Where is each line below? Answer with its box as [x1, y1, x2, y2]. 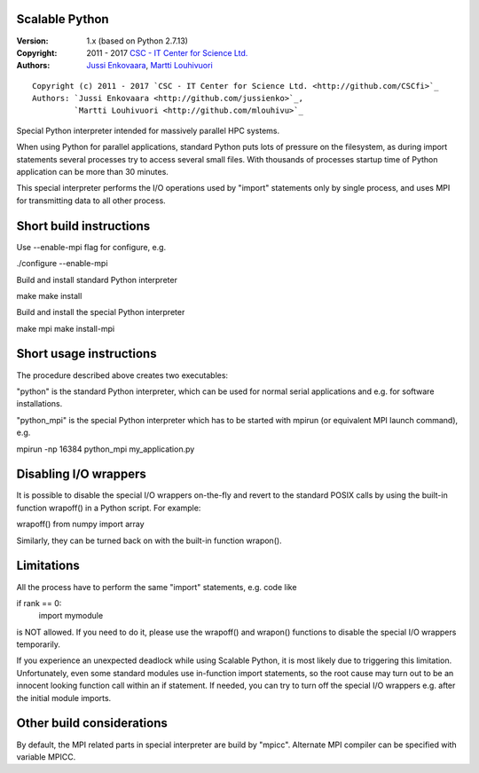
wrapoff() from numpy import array [16, 519, 145, 530]
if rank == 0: [16, 597, 62, 608]
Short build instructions [16, 218, 151, 233]
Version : [16, 35, 49, 46]
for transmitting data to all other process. [16, 195, 166, 206]
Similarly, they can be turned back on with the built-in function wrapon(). [16, 535, 283, 546]
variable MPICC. [16, 751, 76, 762]
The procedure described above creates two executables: [16, 369, 229, 381]
